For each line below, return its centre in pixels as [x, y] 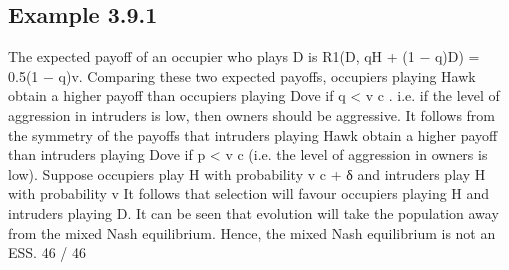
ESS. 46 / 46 [47, 252]
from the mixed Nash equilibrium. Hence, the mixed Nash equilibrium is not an [252, 232]
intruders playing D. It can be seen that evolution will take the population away [253, 212]
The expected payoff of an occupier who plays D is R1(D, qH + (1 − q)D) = [244, 56]
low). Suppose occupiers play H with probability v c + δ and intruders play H [247, 173]
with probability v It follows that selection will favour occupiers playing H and [249, 193]
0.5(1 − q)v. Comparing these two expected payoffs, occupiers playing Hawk [242, 75]
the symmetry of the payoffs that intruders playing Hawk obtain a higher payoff [253, 134]
